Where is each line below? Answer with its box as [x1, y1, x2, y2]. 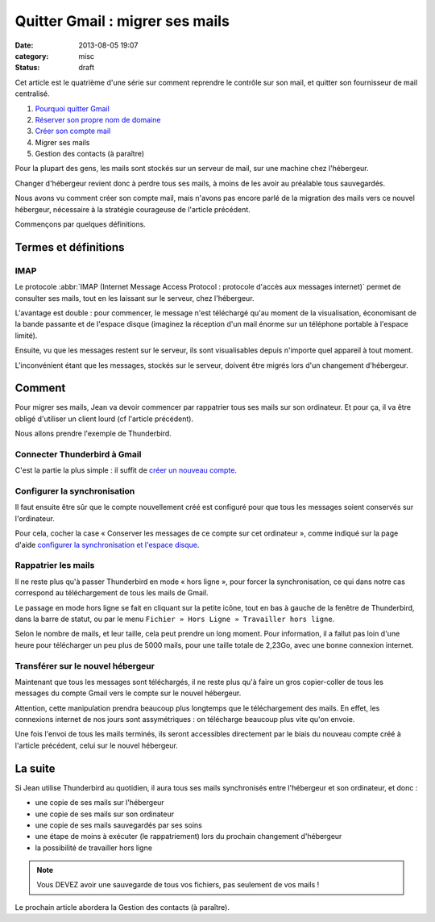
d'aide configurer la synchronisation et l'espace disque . [14, 540, 200, 549]
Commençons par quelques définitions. [14, 219, 147, 229]
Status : [14, 63, 40, 73]
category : [14, 51, 49, 60]
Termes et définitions [14, 240, 125, 254]
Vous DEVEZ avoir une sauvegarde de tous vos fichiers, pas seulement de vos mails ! [36, 880, 320, 890]
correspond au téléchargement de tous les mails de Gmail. [14, 588, 209, 598]
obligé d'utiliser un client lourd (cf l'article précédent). [14, 414, 193, 423]
